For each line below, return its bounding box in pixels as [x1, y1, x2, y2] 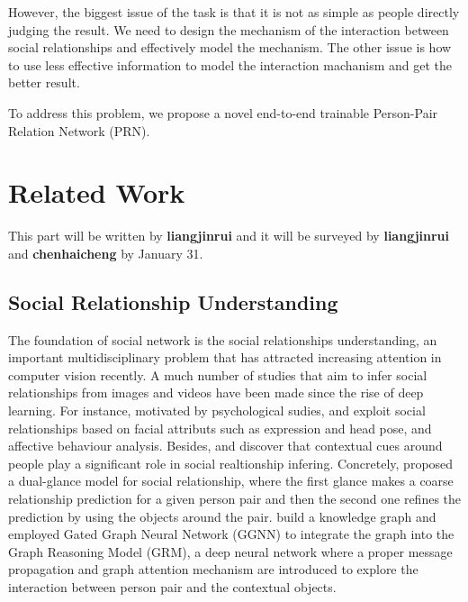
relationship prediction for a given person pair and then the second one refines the [8, 489, 462, 508]
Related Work [8, 174, 185, 211]
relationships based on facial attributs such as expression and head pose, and [8, 418, 432, 437]
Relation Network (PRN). [8, 121, 150, 140]
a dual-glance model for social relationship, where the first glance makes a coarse [8, 471, 454, 490]
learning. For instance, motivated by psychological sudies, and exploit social [8, 401, 426, 420]
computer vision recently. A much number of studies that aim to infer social [8, 365, 427, 384]
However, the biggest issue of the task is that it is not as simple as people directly [8, 3, 460, 21]
